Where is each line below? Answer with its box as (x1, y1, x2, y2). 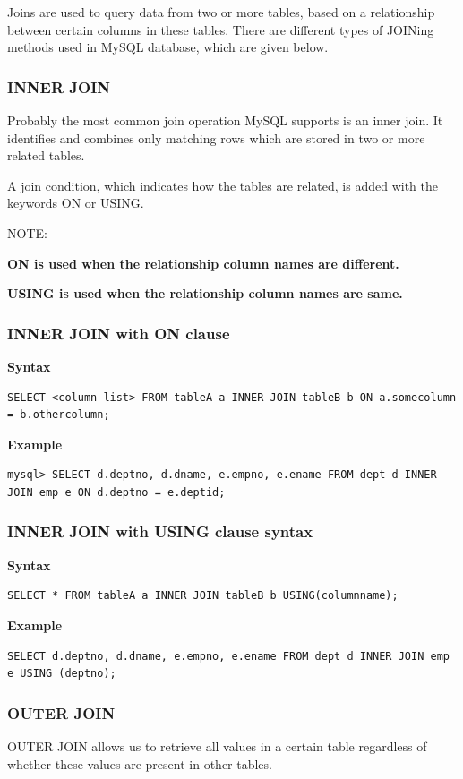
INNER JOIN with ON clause (7, 321, 230, 344)
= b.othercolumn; (7, 408, 110, 422)
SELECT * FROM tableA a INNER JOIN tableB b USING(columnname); (7, 589, 399, 603)
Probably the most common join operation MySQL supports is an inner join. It (7, 111, 443, 129)
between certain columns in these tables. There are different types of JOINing (7, 20, 434, 39)
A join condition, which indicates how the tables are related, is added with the (7, 175, 438, 194)
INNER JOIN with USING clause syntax (7, 520, 313, 543)
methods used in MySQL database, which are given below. (7, 38, 329, 56)
